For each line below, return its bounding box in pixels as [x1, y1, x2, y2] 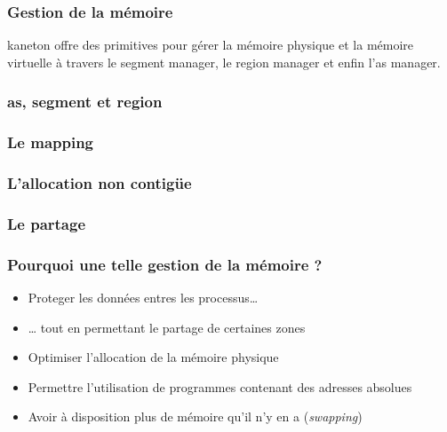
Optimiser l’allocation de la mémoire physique [28, 348, 279, 366]
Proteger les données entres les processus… [28, 288, 259, 306]
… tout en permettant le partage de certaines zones [28, 318, 306, 336]
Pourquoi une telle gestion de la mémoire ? [7, 253, 323, 275]
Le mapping [7, 131, 94, 153]
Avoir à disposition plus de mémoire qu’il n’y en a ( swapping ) [28, 407, 363, 426]
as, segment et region [7, 90, 163, 113]
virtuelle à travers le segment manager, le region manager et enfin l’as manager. [7, 52, 441, 71]
